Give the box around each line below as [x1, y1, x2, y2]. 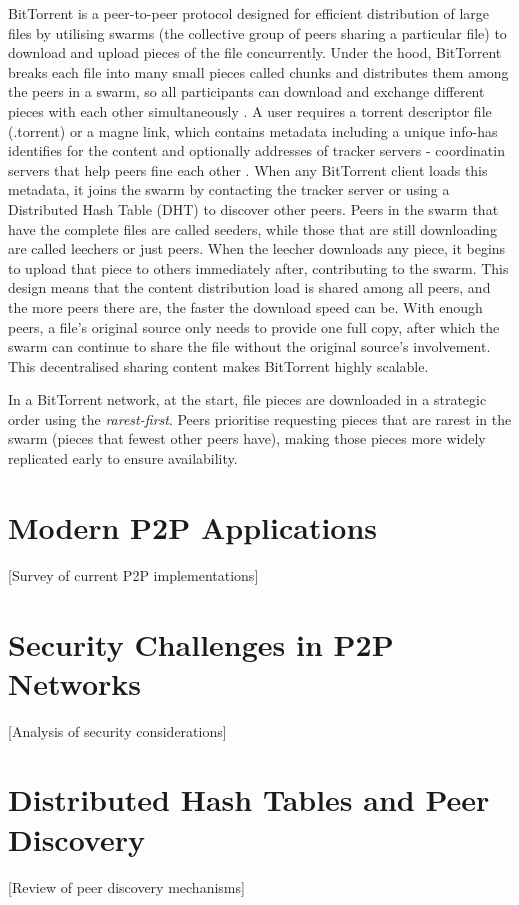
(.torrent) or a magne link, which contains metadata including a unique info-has [8, 120, 498, 141]
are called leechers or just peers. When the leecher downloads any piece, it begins [8, 238, 506, 259]
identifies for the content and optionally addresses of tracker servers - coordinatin [8, 140, 505, 161]
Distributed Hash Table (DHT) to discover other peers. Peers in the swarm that [8, 198, 499, 219]
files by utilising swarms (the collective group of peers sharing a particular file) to [8, 22, 507, 43]
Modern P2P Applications [8, 506, 378, 547]
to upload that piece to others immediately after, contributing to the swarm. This [8, 257, 509, 278]
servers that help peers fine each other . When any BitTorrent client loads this [8, 159, 488, 180]
